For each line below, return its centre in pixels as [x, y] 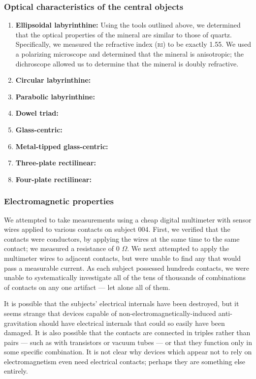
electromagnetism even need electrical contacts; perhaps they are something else [125, 361]
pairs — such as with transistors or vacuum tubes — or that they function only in [128, 342]
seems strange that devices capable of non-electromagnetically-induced [110, 313]
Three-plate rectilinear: [56, 163]
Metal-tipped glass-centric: [62, 146]
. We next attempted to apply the [178, 248]
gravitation [20, 323]
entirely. [16, 371]
